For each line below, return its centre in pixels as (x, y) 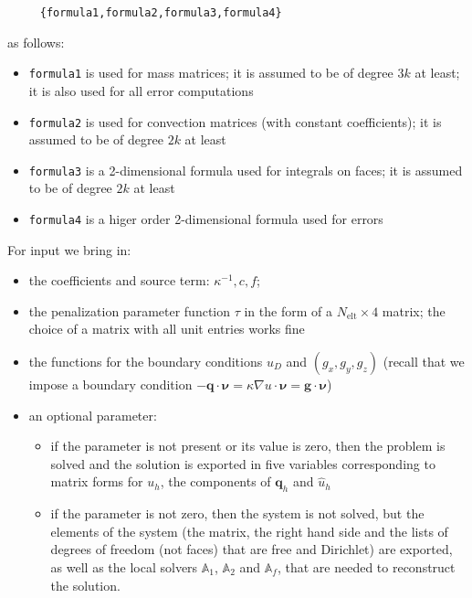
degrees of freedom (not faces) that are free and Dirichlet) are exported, (252, 549)
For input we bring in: (69, 249)
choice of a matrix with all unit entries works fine (167, 329)
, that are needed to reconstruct (366, 566)
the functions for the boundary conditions (146, 362)
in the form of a (288, 310)
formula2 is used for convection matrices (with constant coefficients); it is (235, 121)
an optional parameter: (93, 415)
